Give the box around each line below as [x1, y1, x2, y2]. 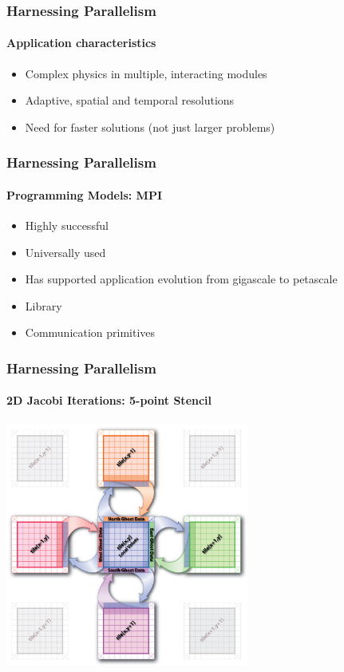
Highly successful [25, 217, 109, 234]
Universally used [25, 243, 106, 260]
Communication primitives [25, 324, 156, 341]
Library [25, 297, 62, 314]
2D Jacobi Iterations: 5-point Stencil [6, 392, 212, 409]
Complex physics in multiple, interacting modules [25, 65, 267, 81]
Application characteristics [6, 34, 156, 51]
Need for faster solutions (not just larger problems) [25, 118, 275, 135]
